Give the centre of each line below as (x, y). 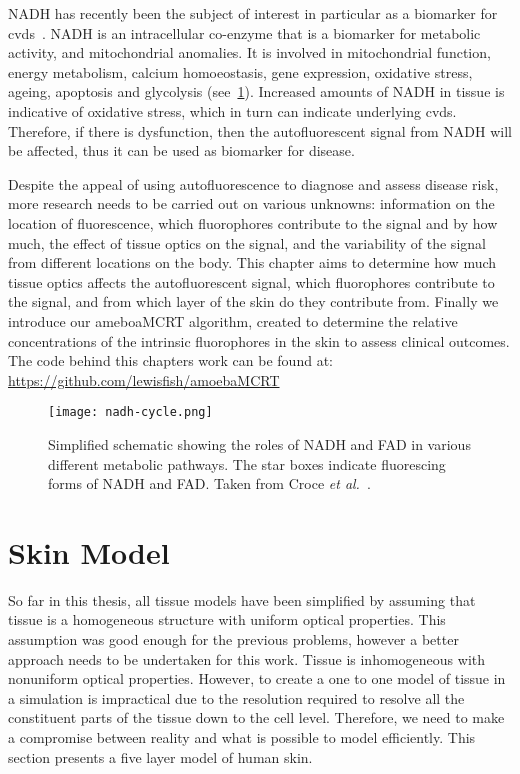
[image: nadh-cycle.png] (130, 412)
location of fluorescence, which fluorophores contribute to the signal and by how (253, 222)
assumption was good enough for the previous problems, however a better (233, 639)
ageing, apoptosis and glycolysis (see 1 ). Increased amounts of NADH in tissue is (256, 91)
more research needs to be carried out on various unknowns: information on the (251, 203)
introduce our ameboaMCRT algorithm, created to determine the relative (233, 320)
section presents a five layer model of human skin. (160, 756)
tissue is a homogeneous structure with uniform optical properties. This (227, 619)
